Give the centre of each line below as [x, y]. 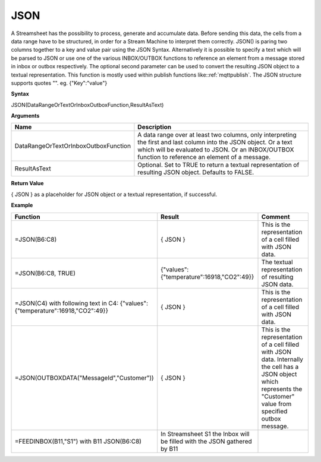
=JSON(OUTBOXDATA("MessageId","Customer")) [84, 378]
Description [155, 127]
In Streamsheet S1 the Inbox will [205, 433]
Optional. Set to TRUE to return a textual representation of [218, 165]
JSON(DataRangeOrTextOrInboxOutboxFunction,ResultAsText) [87, 105]
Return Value [27, 183]
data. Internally [282, 359]
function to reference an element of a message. [204, 157]
